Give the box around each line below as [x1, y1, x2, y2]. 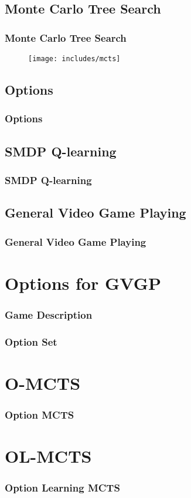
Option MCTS [5, 407, 74, 422]
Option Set [5, 334, 57, 349]
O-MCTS [5, 370, 81, 395]
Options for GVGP [5, 270, 161, 295]
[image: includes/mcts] [28, 55, 121, 63]
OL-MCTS [5, 444, 92, 467]
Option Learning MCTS [5, 480, 120, 495]
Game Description [5, 307, 93, 322]
